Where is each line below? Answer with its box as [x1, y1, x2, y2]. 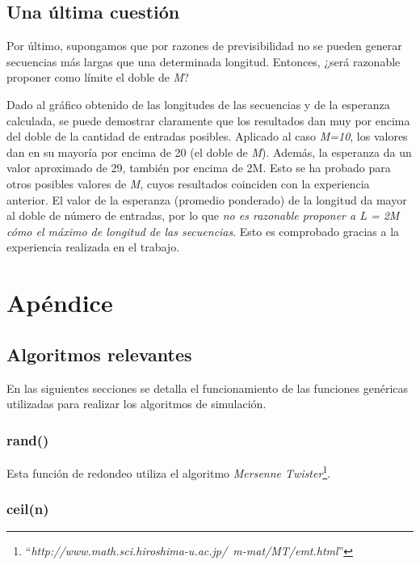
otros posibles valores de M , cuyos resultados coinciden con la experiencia [6, 175, 370, 192]
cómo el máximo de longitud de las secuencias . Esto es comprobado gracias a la [6, 222, 400, 239]
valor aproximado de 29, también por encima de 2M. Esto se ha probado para [6, 159, 391, 176]
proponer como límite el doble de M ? [6, 69, 189, 86]
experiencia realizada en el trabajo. [6, 238, 180, 255]
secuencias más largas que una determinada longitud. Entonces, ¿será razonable [6, 53, 401, 70]
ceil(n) [6, 499, 49, 519]
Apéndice [6, 286, 113, 319]
